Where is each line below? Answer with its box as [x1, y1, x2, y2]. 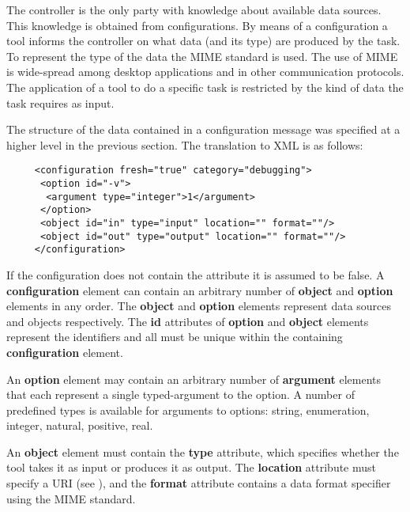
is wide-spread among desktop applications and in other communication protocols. [6, 63, 404, 80]
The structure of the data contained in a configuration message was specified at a [6, 121, 401, 138]
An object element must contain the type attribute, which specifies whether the [6, 443, 399, 460]
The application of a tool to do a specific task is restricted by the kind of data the [6, 78, 404, 95]
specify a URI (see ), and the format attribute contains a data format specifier [6, 475, 391, 491]
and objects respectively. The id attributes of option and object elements [6, 313, 369, 329]
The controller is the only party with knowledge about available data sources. [6, 2, 382, 17]
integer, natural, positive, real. [6, 417, 153, 434]
